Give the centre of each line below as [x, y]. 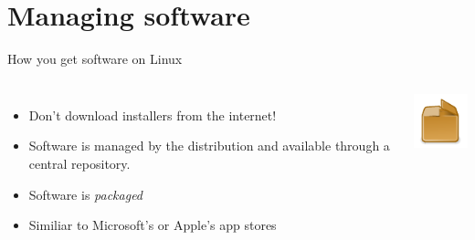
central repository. [79, 163]
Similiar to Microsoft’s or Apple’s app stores [153, 225]
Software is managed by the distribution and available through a [209, 146]
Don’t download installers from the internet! [153, 115]
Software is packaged [86, 194]
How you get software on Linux [95, 59]
